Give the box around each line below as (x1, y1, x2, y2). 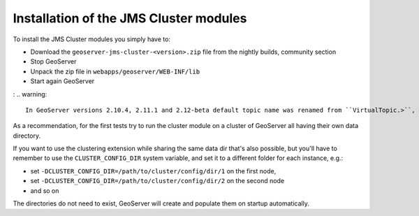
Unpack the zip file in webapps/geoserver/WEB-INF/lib (30, 67, 200, 75)
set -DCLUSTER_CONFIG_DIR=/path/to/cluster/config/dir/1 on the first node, (30, 166, 277, 175)
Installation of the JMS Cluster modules (13, 10, 247, 26)
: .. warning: (13, 89, 47, 98)
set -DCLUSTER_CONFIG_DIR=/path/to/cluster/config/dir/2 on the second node (30, 177, 285, 185)
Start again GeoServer (30, 77, 95, 85)
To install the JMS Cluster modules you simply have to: (13, 35, 171, 43)
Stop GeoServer (30, 57, 77, 66)
